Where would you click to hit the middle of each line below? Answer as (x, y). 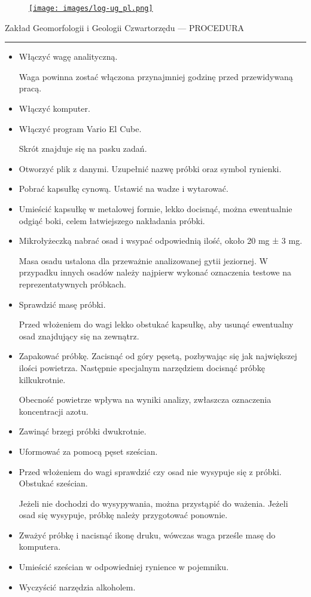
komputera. (40, 547)
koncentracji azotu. (54, 411)
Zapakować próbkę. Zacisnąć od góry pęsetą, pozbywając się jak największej (158, 356)
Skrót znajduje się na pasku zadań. (83, 149)
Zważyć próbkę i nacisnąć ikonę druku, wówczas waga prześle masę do (147, 535)
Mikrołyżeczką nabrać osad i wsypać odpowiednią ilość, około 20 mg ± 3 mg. (161, 241)
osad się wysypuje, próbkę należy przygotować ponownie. (123, 515)
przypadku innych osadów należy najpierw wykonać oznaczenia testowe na (155, 272)
